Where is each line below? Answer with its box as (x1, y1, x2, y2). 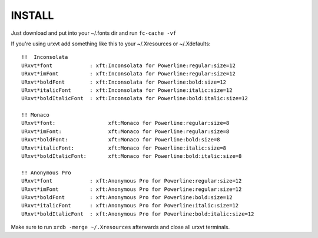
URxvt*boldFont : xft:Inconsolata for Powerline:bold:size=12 (21, 78, 227, 85)
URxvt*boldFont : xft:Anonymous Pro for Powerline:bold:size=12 (21, 194, 233, 200)
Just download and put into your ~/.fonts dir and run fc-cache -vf (11, 29, 177, 37)
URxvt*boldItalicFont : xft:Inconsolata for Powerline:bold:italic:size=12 (21, 95, 249, 102)
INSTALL (11, 9, 54, 22)
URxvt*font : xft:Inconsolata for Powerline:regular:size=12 (21, 62, 236, 69)
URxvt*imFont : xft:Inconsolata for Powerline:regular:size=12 (21, 71, 236, 77)
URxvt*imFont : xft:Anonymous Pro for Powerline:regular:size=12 (21, 186, 242, 193)
